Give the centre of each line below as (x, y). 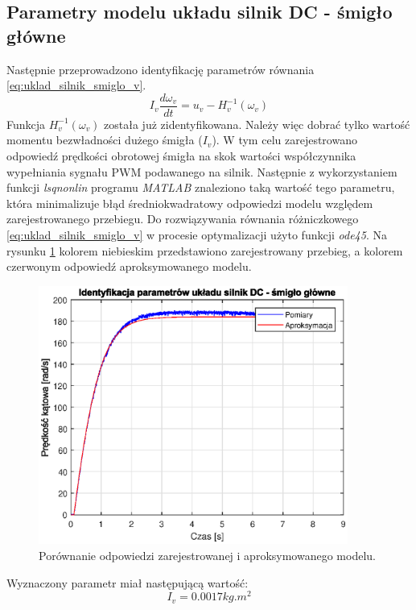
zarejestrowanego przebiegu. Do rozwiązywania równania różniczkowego (183, 219)
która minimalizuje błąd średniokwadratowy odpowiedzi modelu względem (190, 203)
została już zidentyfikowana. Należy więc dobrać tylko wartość (257, 124)
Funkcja (26, 124)
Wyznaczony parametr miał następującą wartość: (128, 582)
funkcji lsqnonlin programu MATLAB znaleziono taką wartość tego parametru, (201, 187)
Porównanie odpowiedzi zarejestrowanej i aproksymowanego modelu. (207, 555)
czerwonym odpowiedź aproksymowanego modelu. (129, 266)
